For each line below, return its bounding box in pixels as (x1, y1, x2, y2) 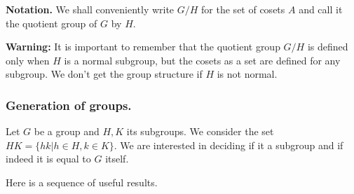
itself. (105, 151, 129, 166)
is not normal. (217, 67, 278, 81)
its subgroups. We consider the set (126, 124, 274, 139)
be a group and (34, 124, 100, 139)
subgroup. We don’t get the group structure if (6, 67, 203, 81)
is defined (307, 39, 348, 54)
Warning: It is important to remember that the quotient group (6, 39, 280, 54)
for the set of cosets (201, 2, 285, 16)
